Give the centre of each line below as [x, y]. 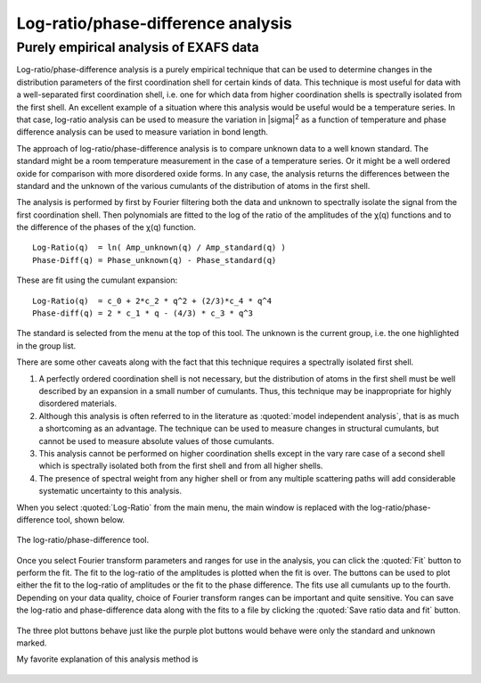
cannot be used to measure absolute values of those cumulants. [157, 440]
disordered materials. [78, 403]
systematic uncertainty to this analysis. [110, 491]
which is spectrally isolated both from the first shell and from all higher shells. [181, 466]
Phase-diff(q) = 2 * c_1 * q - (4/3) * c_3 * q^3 [143, 313]
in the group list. [46, 346]
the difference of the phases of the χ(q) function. [106, 227]
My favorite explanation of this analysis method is [107, 659]
